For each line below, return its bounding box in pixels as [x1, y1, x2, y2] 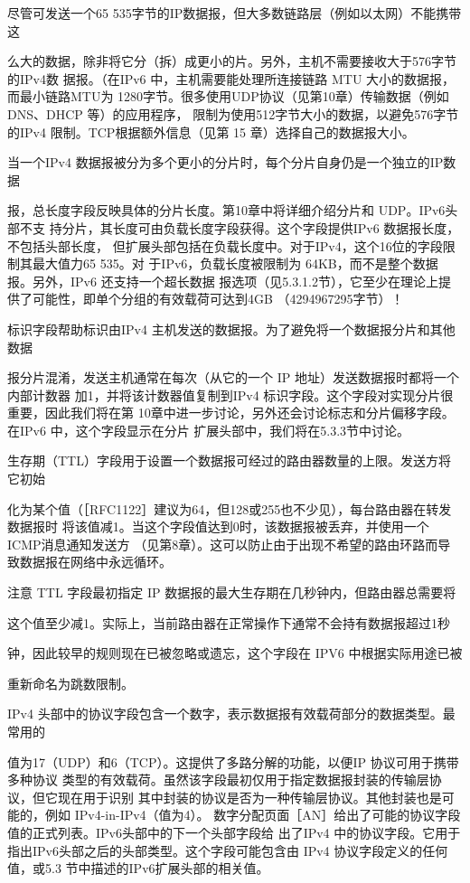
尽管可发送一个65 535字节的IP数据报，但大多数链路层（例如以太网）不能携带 [7, 4, 462, 22]
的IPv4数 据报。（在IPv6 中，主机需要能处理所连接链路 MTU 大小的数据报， [7, 69, 456, 88]
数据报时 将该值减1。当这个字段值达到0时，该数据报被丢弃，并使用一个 [7, 517, 429, 536]
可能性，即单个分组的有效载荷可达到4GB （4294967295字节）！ [32, 289, 404, 308]
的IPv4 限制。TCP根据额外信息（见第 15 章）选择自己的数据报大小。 [7, 122, 415, 141]
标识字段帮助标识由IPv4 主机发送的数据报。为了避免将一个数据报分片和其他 [7, 319, 456, 338]
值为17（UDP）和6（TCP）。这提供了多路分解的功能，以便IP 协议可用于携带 [7, 752, 459, 771]
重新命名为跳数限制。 [7, 673, 134, 692]
